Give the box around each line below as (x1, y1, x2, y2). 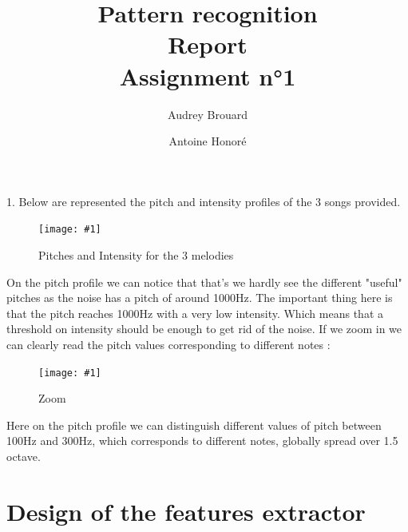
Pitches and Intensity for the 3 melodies (38, 246, 234, 263)
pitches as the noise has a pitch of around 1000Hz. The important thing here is (6, 289, 393, 306)
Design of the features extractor (6, 494, 366, 527)
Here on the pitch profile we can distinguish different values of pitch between (6, 416, 382, 433)
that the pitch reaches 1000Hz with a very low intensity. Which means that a (6, 304, 383, 321)
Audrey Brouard (168, 105, 248, 122)
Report (168, 28, 248, 61)
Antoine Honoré (168, 133, 247, 149)
